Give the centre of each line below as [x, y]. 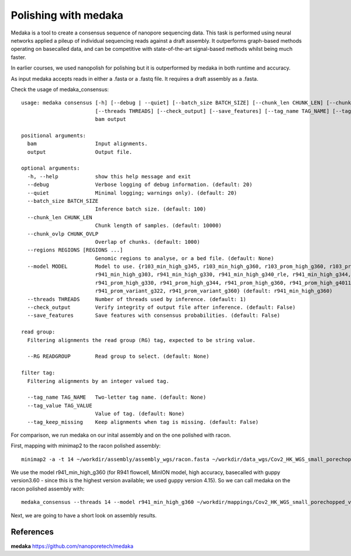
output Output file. [80, 152]
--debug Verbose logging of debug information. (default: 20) [140, 185]
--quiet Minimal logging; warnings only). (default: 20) [132, 193]
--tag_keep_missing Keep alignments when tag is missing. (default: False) [143, 422]
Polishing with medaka [67, 15]
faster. [18, 57]
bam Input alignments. [87, 144]
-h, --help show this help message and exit [109, 176]
